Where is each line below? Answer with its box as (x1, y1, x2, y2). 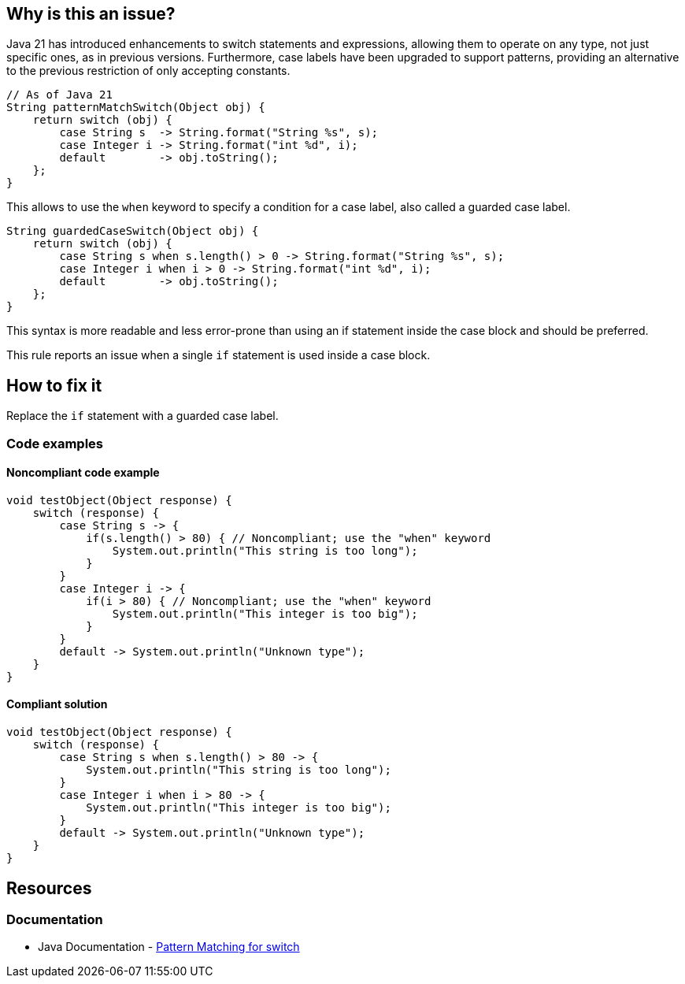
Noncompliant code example (6, 466, 160, 480)
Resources (6, 878, 92, 898)
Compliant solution (6, 697, 108, 711)
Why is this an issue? (6, 4, 176, 24)
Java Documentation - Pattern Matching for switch (38, 940, 300, 954)
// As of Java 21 (6, 88, 113, 102)
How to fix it (6, 375, 102, 395)
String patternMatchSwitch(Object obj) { (6, 101, 265, 114)
